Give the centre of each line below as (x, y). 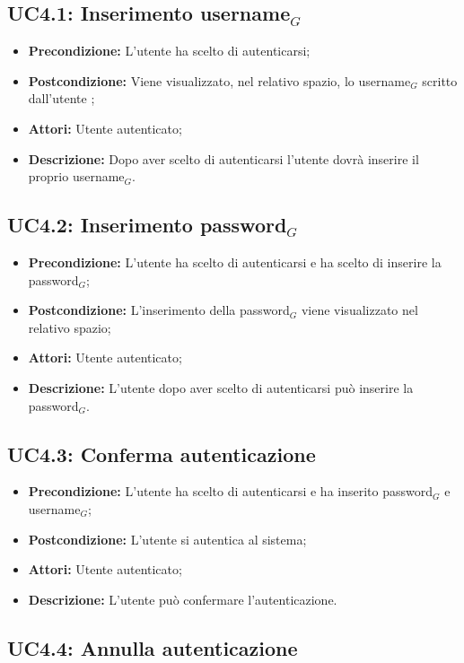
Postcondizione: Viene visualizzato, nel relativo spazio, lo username (219, 80)
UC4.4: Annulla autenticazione (153, 647)
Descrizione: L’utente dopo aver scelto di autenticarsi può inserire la (221, 387)
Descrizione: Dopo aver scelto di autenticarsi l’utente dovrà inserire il (223, 158)
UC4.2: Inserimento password (147, 225)
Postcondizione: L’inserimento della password (159, 310)
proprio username (76, 176)
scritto (440, 80)
